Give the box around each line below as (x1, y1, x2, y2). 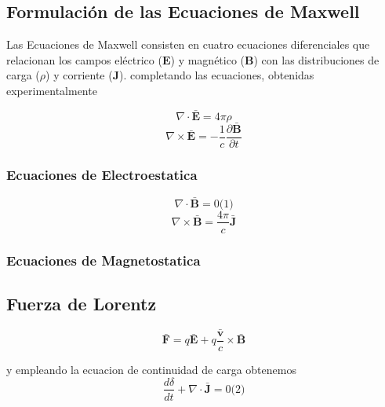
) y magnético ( (170, 51, 245, 68)
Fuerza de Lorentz (6, 291, 157, 315)
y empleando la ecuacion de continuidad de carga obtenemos (6, 361, 296, 377)
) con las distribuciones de (253, 51, 380, 68)
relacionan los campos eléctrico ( (6, 51, 162, 68)
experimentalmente (6, 82, 97, 98)
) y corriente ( (45, 67, 113, 83)
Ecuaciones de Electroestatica (6, 165, 198, 184)
